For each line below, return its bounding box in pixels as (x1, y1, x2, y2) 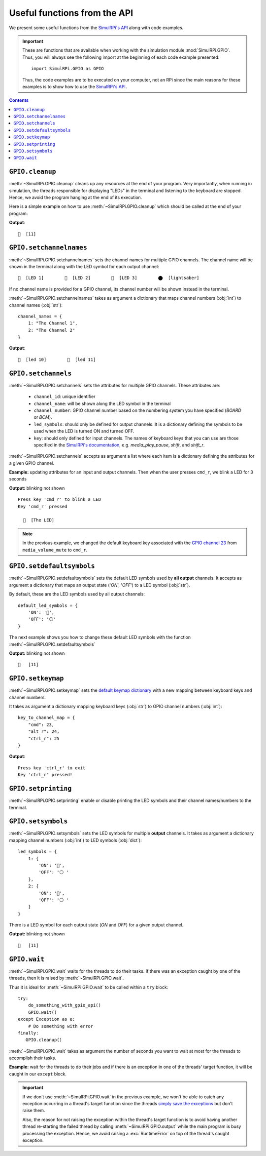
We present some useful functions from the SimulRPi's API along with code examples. (9, 25, 184, 31)
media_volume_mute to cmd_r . (22, 547, 88, 553)
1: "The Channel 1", (28, 320, 78, 326)
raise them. (22, 1108, 45, 1114)
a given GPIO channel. (9, 460, 54, 466)
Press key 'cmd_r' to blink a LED (18, 497, 101, 502)
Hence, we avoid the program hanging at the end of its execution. (9, 195, 142, 200)
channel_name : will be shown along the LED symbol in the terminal (33, 400, 171, 406)
